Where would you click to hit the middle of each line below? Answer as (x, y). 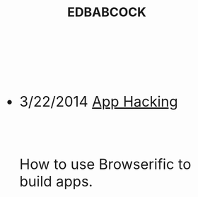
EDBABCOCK (107, 12)
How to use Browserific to (105, 165)
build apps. (56, 181)
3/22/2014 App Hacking (99, 102)
